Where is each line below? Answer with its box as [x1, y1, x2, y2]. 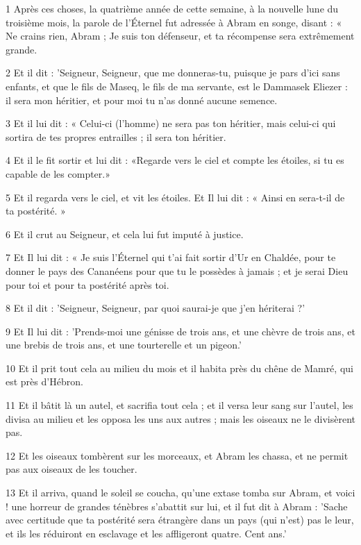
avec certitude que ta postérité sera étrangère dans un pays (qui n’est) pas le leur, [6, 512, 354, 527]
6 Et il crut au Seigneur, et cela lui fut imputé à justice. [6, 226, 244, 241]
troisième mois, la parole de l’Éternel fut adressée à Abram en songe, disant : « [6, 15, 342, 29]
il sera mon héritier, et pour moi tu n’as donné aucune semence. [6, 92, 278, 107]
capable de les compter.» [6, 166, 110, 181]
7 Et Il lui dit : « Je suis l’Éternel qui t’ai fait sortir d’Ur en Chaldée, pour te [6, 250, 336, 265]
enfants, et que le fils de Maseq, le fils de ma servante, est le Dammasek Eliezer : [6, 78, 348, 93]
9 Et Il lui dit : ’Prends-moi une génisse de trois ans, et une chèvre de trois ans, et [6, 324, 355, 338]
